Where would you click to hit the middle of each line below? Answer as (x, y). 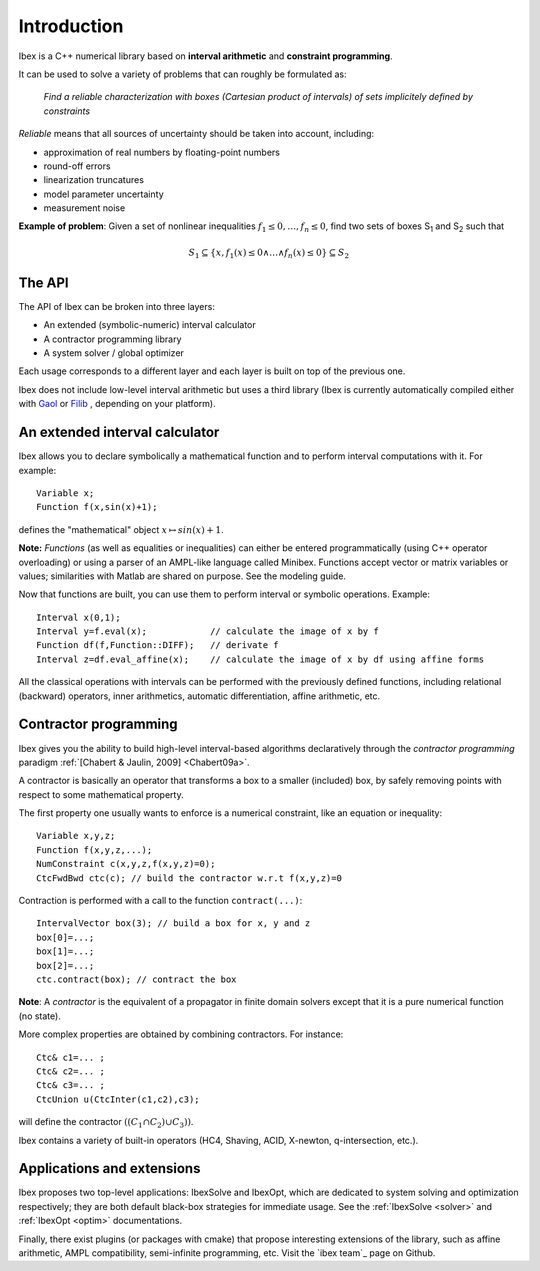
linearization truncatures (94, 180)
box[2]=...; (65, 965)
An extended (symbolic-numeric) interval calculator (149, 325)
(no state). (40, 1016)
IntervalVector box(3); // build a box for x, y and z (173, 923)
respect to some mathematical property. (101, 794)
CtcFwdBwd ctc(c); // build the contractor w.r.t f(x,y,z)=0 (189, 878)
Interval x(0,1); (78, 617)
